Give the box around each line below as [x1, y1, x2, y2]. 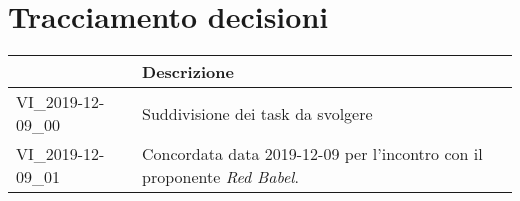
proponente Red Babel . [142, 165, 299, 189]
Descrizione [142, 60, 234, 84]
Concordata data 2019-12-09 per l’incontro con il [142, 142, 483, 166]
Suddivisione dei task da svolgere [142, 101, 373, 125]
